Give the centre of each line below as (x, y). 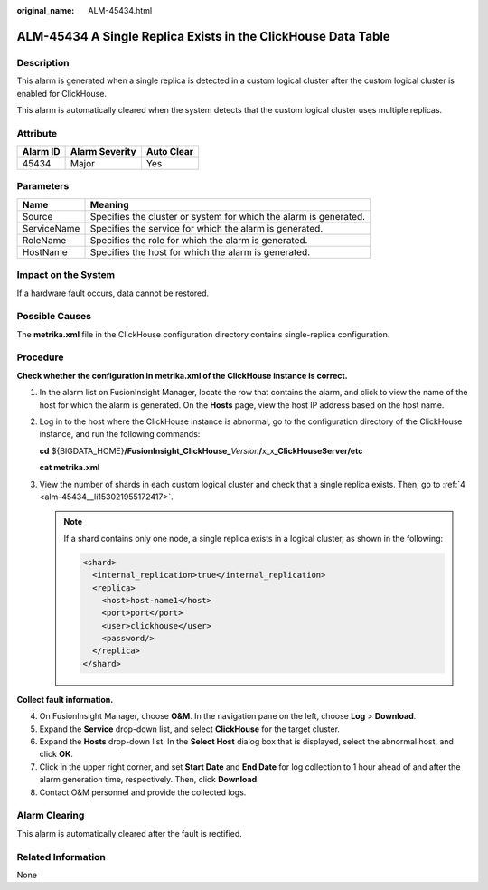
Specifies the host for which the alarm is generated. (200, 251)
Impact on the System (66, 275)
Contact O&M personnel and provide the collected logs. (143, 792)
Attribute (37, 133)
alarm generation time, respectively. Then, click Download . (149, 780)
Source (38, 216)
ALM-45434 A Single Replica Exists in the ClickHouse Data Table (203, 36)
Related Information (61, 857)
